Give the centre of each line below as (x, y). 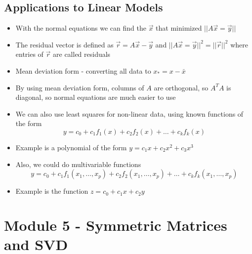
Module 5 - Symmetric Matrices (116, 225)
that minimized (179, 28)
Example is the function (52, 191)
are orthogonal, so (181, 87)
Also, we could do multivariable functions (78, 164)
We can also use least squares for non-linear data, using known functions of (129, 113)
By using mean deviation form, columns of (80, 87)
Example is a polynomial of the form (71, 147)
